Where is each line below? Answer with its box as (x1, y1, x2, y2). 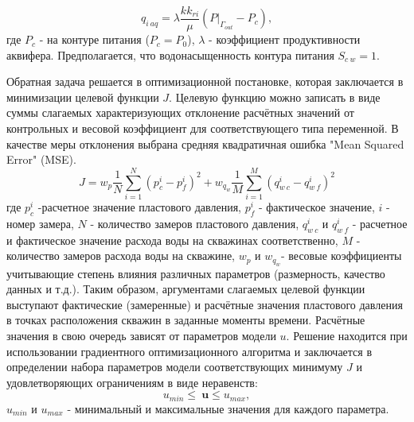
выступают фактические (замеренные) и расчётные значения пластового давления (6, 296, 403, 312)
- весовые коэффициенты (280, 247, 402, 264)
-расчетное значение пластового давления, (37, 198, 241, 215)
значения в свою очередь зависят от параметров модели (6, 327, 276, 343)
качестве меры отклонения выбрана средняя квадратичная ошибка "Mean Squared (6, 135, 404, 152)
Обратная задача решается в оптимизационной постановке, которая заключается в (6, 73, 404, 90)
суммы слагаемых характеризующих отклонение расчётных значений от (6, 104, 354, 121)
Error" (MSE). (6, 151, 76, 168)
